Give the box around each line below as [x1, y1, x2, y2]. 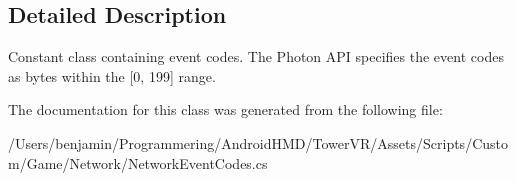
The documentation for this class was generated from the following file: [8, 99, 443, 120]
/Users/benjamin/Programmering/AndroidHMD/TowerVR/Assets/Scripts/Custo [8, 132, 508, 153]
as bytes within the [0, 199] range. [8, 65, 216, 86]
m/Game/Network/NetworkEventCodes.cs [8, 152, 268, 173]
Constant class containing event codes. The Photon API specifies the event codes [8, 46, 504, 67]
